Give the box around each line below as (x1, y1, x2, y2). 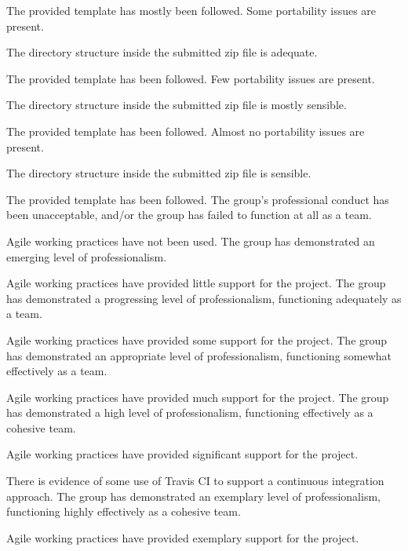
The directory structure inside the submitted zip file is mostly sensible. (6, 97, 347, 113)
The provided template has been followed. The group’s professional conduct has (6, 191, 389, 207)
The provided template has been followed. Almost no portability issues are (6, 122, 365, 139)
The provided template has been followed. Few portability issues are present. (6, 70, 375, 86)
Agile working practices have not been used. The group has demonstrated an (6, 232, 375, 249)
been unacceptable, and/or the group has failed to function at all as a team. (6, 206, 372, 223)
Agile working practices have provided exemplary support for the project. (6, 529, 359, 546)
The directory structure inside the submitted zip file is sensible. (6, 165, 311, 181)
